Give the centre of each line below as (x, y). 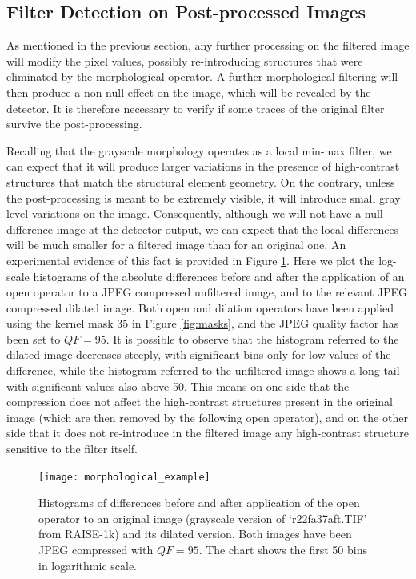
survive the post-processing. (74, 124)
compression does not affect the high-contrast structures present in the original (200, 402)
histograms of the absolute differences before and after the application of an (219, 276)
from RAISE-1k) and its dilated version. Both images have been (195, 534)
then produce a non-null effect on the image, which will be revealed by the (189, 92)
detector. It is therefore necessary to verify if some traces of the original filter (196, 108)
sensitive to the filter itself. (72, 449)
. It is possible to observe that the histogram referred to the (252, 338)
